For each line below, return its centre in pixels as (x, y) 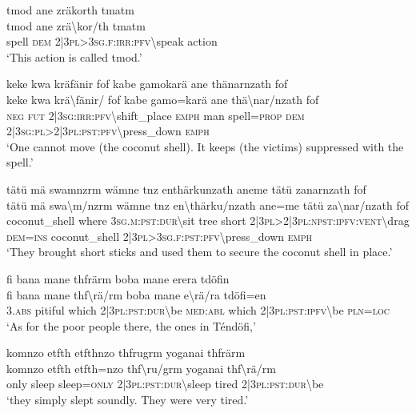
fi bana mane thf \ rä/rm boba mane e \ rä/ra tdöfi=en (136, 294)
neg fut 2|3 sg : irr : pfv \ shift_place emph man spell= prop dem (156, 115)
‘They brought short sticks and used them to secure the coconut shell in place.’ (200, 252)
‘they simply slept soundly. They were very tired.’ (128, 400)
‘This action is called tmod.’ (74, 56)
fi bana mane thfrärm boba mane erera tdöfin (118, 278)
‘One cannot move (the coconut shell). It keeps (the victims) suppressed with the (205, 146)
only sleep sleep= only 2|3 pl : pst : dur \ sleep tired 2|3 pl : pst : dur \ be (165, 384)
